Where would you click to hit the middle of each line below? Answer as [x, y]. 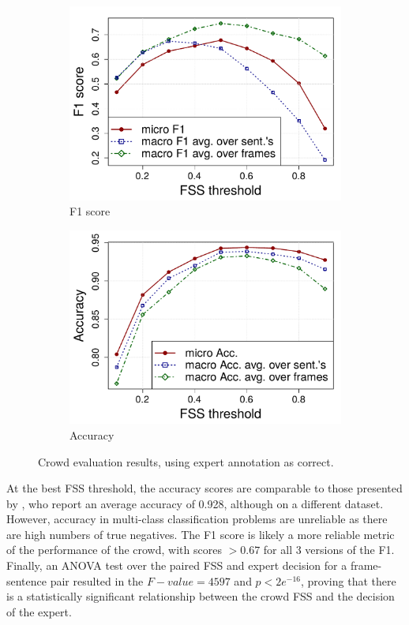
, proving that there [349, 580]
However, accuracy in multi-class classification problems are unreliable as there [197, 519]
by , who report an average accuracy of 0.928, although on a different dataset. [195, 503]
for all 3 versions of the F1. [329, 550]
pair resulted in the [97, 580]
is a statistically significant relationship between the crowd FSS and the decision [201, 596]
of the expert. [39, 611]
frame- [366, 565]
